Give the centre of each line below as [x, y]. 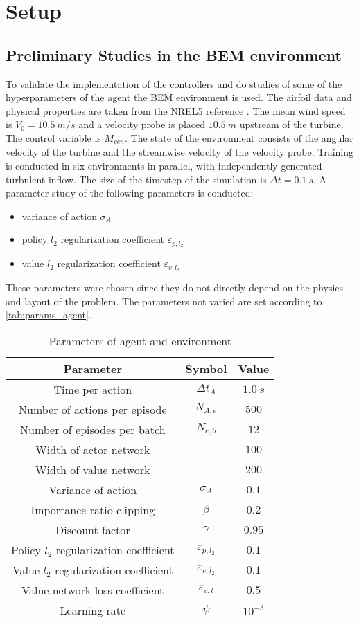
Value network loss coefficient [93, 590]
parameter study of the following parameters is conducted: [130, 193]
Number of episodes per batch [93, 429]
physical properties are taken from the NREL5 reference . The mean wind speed [176, 110]
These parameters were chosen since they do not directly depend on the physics [175, 288]
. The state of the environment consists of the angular [239, 137]
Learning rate [93, 610]
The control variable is [53, 137]
